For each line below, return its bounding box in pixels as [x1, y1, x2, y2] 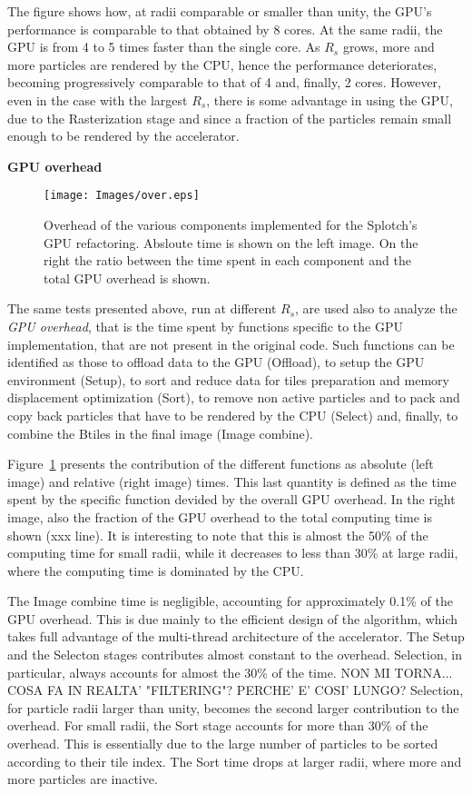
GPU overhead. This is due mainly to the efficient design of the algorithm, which [7, 609, 458, 628]
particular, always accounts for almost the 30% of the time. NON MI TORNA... [7, 662, 453, 681]
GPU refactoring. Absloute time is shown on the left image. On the [44, 233, 418, 252]
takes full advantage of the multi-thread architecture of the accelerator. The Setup [7, 627, 465, 646]
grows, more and [342, 37, 435, 56]
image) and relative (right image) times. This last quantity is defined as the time [7, 471, 457, 491]
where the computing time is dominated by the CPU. [7, 561, 304, 580]
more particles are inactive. [7, 769, 158, 789]
